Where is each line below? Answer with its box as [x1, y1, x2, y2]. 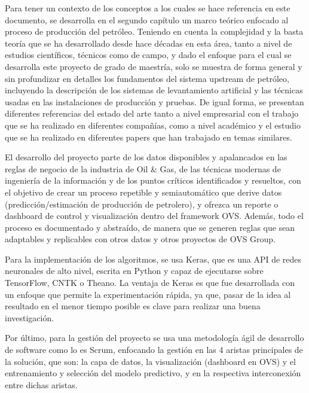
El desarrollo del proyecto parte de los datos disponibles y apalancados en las [5, 151, 287, 163]
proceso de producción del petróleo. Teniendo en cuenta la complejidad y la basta [5, 25, 304, 38]
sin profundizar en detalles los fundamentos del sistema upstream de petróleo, [5, 72, 289, 84]
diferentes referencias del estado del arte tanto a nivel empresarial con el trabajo [5, 107, 299, 120]
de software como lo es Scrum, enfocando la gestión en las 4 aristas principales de [5, 343, 303, 356]
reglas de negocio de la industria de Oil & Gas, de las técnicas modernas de [5, 162, 281, 175]
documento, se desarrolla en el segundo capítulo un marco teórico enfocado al [5, 13, 289, 26]
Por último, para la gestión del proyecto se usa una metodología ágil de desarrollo [5, 331, 304, 344]
